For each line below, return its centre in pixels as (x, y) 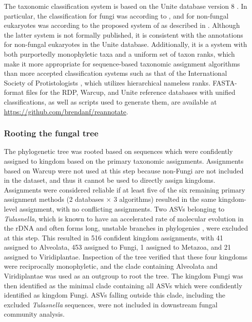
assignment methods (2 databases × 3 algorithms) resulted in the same (110, 199)
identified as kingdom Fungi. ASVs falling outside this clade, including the (115, 295)
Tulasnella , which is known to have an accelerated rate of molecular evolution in (124, 218)
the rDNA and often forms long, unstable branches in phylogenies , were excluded (126, 228)
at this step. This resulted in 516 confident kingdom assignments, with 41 (114, 237)
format (14, 92)
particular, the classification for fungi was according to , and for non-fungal (116, 15)
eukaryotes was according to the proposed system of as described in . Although (122, 25)
